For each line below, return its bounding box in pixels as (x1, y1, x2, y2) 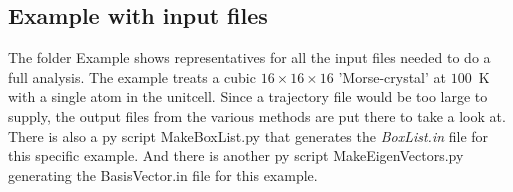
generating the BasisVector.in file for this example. (8, 164, 318, 185)
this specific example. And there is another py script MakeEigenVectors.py (8, 145, 464, 166)
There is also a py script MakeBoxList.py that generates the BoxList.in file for (8, 125, 489, 146)
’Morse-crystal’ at (338, 66, 447, 87)
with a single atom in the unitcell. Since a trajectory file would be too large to (8, 86, 488, 107)
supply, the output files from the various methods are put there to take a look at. (8, 105, 506, 126)
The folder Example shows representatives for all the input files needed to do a (8, 47, 491, 68)
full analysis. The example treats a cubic (8, 66, 256, 87)
